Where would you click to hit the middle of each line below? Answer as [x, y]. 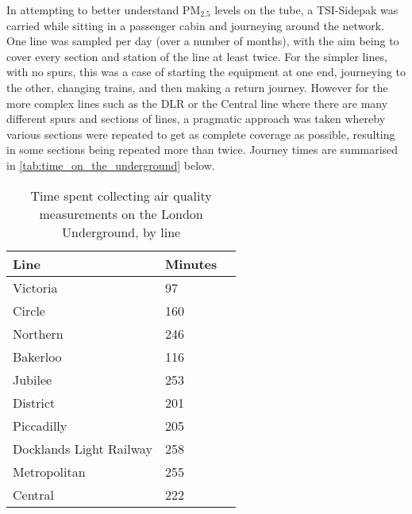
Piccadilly [40, 425]
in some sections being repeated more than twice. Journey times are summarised [202, 150]
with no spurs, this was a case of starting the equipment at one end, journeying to [206, 72]
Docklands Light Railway [83, 448]
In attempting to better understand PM [104, 10]
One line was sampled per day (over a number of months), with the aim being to [203, 41]
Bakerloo [37, 356]
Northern [38, 333]
